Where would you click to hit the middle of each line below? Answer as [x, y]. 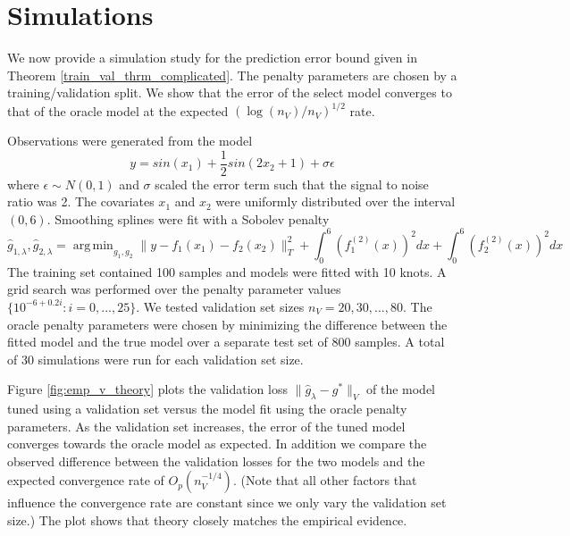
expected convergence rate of [86, 480]
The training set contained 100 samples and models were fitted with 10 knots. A [227, 271]
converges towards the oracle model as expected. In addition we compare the [217, 444]
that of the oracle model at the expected [118, 110]
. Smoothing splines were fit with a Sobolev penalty [188, 218]
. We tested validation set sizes [220, 306]
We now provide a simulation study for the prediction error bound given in [212, 58]
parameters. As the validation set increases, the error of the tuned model [206, 426]
